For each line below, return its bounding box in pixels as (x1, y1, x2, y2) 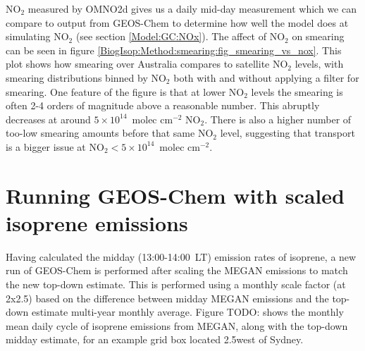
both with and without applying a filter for (173, 70, 359, 85)
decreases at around (6, 111, 91, 126)
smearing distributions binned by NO (6, 70, 166, 85)
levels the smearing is (251, 84, 343, 99)
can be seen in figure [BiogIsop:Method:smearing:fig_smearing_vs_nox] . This (6, 42, 342, 57)
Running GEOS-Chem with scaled (6, 180, 345, 209)
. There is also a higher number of (204, 111, 352, 126)
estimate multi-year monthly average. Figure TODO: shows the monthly (31, 304, 344, 319)
